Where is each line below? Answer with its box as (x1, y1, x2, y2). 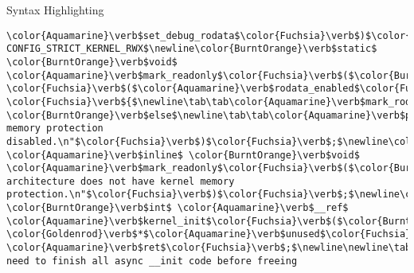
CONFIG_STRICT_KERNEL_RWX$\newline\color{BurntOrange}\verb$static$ (6, 43, 377, 55)
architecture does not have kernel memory (6, 175, 235, 187)
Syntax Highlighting (6, 2, 104, 18)
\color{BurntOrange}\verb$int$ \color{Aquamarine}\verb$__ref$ (6, 202, 349, 214)
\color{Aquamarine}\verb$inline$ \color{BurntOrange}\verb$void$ (6, 149, 360, 161)
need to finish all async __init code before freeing (6, 255, 298, 267)
